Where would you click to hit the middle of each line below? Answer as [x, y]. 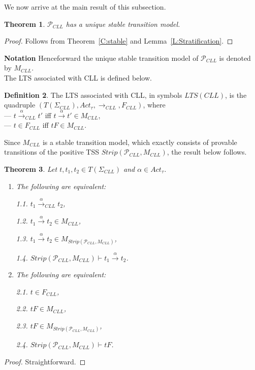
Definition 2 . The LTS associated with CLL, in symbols [93, 95]
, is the [236, 95]
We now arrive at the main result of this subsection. [85, 7]
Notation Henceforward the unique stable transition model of [101, 58]
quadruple [20, 105]
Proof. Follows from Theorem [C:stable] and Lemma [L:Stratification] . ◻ [119, 41]
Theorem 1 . [25, 24]
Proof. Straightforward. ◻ [45, 361]
